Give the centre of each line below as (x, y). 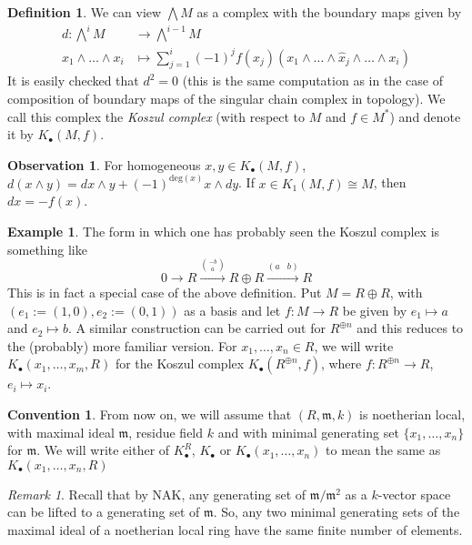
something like (47, 249)
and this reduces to (410, 328)
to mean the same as (383, 450)
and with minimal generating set (308, 432)
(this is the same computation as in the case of (312, 81)
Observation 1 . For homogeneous (104, 164)
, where (341, 363)
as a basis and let (232, 310)
